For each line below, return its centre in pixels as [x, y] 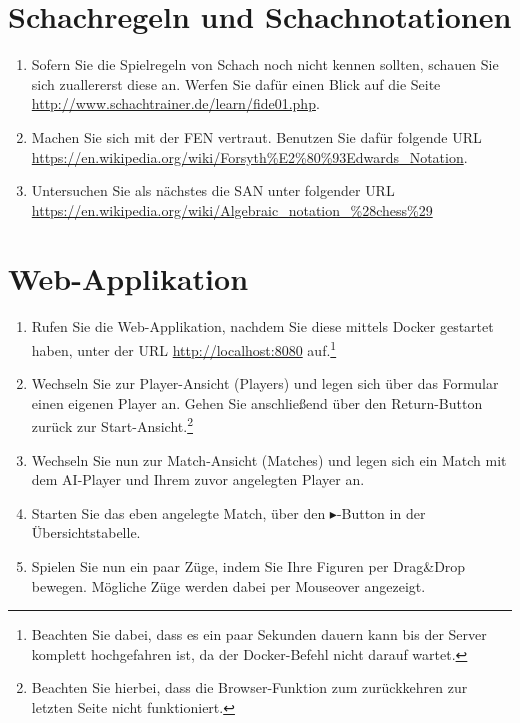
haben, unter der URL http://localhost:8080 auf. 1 [184, 348]
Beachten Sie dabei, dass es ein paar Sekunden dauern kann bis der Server [259, 634]
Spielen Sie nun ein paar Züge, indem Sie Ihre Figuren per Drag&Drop [248, 566]
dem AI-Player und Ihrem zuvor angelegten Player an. [198, 479]
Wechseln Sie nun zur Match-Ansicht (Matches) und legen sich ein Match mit [269, 459]
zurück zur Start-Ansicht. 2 [112, 425]
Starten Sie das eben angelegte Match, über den [178, 512]
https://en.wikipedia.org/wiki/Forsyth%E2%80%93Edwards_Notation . [249, 156]
